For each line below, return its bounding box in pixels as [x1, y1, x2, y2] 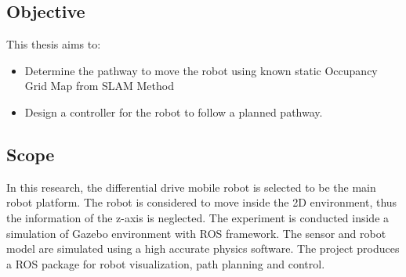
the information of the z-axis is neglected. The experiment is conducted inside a [6, 209, 390, 225]
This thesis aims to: [6, 36, 101, 52]
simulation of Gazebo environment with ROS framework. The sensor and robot [6, 225, 386, 241]
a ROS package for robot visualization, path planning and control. [6, 255, 325, 272]
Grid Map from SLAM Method [24, 77, 174, 94]
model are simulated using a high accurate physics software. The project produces [6, 240, 400, 257]
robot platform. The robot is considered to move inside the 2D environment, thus [6, 194, 397, 210]
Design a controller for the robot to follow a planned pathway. [24, 103, 323, 120]
